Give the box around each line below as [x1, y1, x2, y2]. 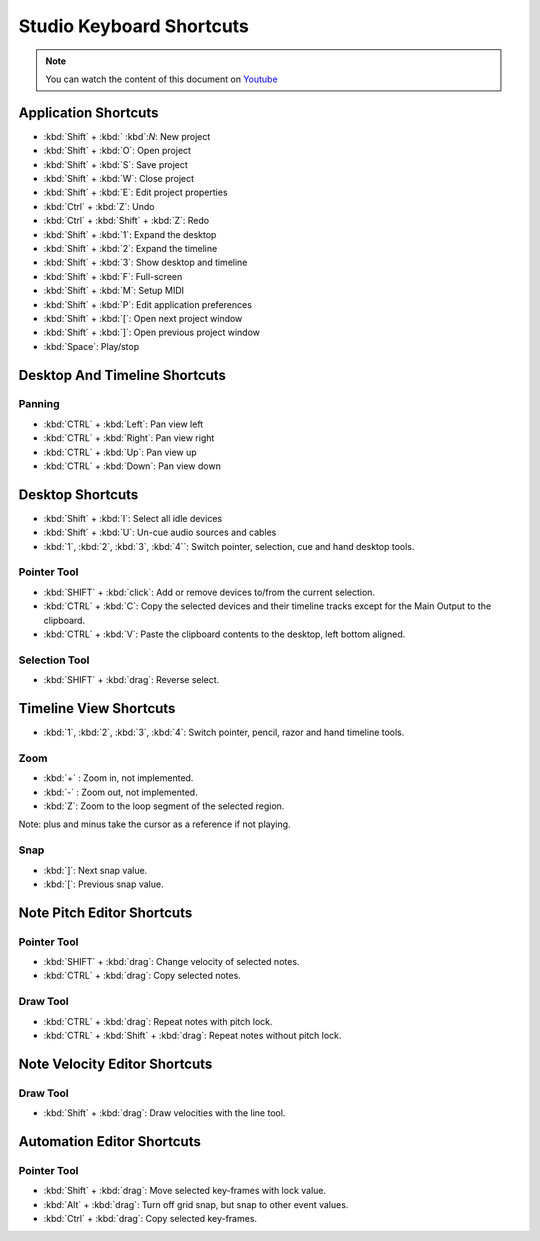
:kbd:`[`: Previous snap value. [43, 878, 164, 890]
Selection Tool [18, 653, 90, 667]
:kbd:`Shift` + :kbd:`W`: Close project [43, 173, 195, 185]
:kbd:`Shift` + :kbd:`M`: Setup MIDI [43, 285, 185, 297]
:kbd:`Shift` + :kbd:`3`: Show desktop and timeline [43, 256, 248, 269]
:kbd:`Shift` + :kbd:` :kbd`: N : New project [43, 130, 211, 142]
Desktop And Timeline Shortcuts [18, 366, 227, 384]
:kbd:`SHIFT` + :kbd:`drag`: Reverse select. [43, 674, 220, 686]
